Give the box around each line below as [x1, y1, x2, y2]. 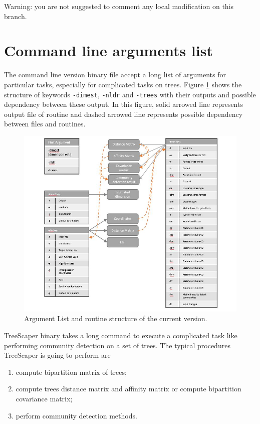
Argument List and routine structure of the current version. [24, 313, 207, 324]
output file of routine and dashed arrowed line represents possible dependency [4, 108, 243, 119]
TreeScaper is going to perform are [4, 350, 111, 360]
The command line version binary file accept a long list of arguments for [4, 69, 226, 80]
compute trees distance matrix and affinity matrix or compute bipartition [16, 383, 241, 394]
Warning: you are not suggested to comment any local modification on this [4, 1, 234, 11]
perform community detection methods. [16, 410, 137, 420]
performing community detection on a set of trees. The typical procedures [4, 340, 230, 350]
